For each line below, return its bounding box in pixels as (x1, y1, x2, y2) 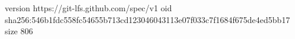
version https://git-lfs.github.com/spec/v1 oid (5, 2, 172, 14)
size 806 (5, 25, 33, 37)
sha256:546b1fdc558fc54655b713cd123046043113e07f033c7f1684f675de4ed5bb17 (5, 13, 290, 25)
